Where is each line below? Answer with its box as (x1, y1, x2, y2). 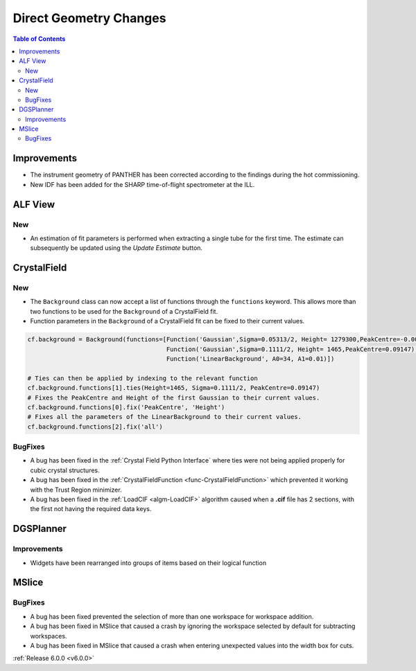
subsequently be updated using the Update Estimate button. (30, 244, 203, 252)
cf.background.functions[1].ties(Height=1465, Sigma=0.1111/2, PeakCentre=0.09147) (27, 384, 320, 392)
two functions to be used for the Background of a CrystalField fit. (30, 307, 218, 315)
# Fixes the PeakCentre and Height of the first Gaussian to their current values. (27, 393, 320, 402)
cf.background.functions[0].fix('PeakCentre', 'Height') (27, 403, 225, 411)
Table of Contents (12, 35, 66, 43)
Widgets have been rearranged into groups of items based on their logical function (30, 558, 267, 567)
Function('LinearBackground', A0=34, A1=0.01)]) (166, 355, 335, 363)
